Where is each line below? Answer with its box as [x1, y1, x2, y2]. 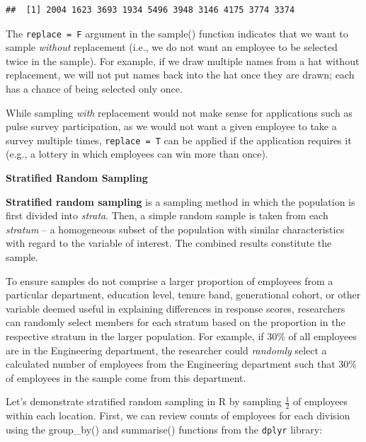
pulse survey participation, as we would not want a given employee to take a [6, 119, 337, 134]
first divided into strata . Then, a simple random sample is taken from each [6, 208, 328, 223]
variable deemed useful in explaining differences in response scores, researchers [6, 301, 345, 315]
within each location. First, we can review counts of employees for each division [6, 408, 350, 423]
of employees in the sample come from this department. [6, 370, 246, 385]
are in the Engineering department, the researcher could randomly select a [6, 342, 327, 357]
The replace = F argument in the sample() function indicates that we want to [6, 25, 348, 40]
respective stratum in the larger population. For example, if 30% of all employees [6, 329, 358, 343]
